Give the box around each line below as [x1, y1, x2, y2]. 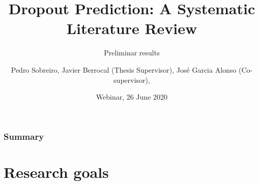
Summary [4, 130, 44, 142]
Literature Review [66, 18, 197, 39]
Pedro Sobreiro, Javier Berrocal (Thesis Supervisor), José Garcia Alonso [11, 64, 237, 75]
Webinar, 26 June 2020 [96, 91, 168, 102]
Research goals [4, 161, 109, 182]
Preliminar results [104, 47, 160, 58]
